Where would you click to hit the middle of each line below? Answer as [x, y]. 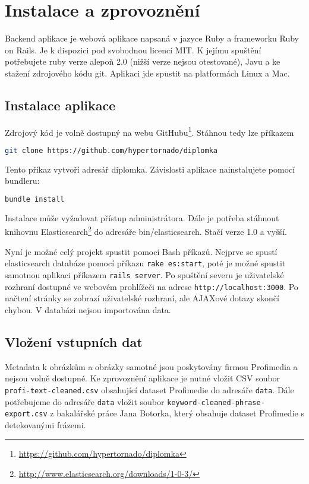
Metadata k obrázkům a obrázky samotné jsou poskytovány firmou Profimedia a [151, 366]
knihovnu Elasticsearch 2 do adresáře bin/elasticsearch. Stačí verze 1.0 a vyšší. [146, 231]
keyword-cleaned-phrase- [216, 402]
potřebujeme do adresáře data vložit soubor [85, 401]
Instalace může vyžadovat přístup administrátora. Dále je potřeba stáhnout [142, 217]
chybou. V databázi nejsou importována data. [88, 309]
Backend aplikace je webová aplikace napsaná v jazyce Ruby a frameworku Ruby [152, 38]
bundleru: [22, 181]
